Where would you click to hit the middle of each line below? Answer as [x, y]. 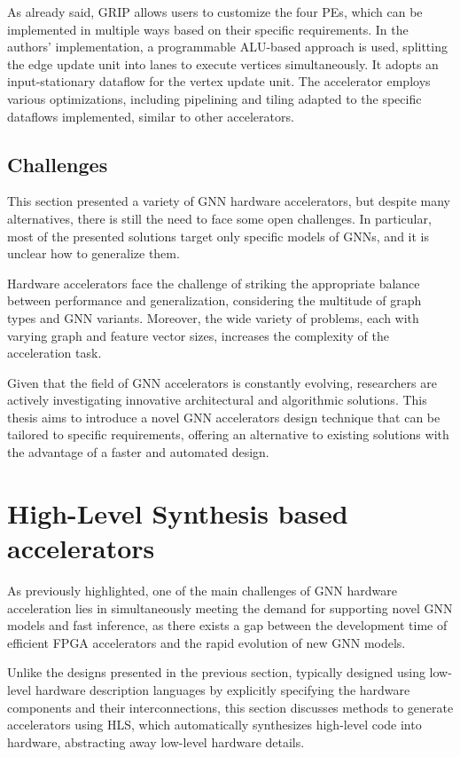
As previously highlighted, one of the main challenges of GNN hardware [202, 590]
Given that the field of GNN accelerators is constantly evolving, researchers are [222, 382]
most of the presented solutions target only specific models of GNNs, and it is [218, 236]
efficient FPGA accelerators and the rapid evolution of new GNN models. [207, 642]
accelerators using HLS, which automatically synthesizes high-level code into [214, 725]
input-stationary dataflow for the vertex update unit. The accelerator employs [219, 81]
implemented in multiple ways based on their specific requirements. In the [208, 29]
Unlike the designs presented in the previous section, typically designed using [216, 672]
